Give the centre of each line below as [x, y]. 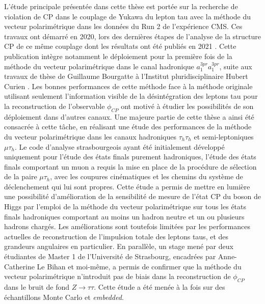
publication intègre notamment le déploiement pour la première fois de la [118, 56]
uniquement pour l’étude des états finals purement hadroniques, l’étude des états [130, 157]
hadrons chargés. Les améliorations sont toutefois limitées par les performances [127, 226]
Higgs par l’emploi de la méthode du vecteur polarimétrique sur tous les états [125, 206]
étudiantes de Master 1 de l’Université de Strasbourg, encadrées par [110, 256]
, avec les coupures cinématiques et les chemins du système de [147, 176]
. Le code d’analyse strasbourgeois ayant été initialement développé [120, 146]
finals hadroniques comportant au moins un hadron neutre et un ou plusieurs [124, 216]
